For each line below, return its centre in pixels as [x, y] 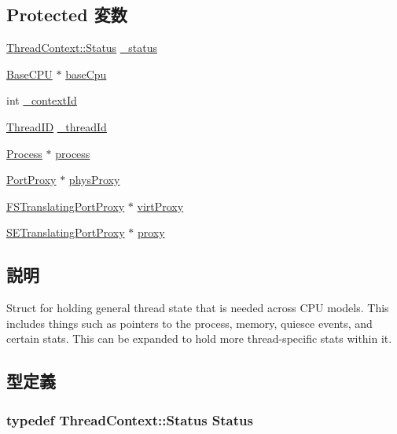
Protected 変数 [67, 15]
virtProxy [160, 206]
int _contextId [42, 100]
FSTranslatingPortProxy [66, 206]
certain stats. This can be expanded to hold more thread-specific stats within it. [199, 338]
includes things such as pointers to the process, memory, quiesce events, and [189, 323]
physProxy [94, 180]
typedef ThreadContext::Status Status [130, 419]
